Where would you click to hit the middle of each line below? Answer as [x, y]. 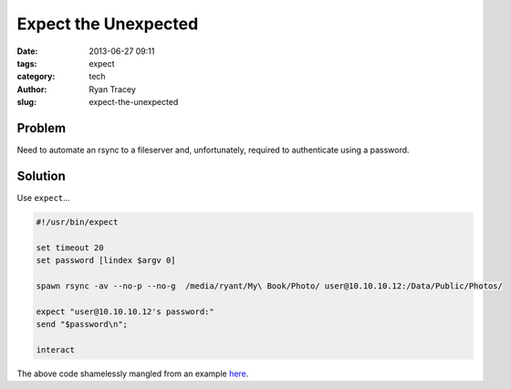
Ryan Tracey [113, 89]
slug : [26, 102]
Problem [42, 128]
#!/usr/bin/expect [77, 222]
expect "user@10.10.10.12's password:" [125, 311]
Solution [41, 176]
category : [36, 77]
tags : [27, 63]
